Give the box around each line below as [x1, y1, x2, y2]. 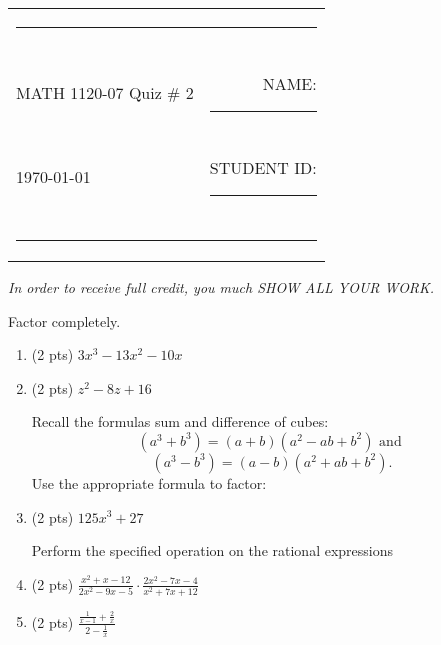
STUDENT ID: [209, 156, 317, 179]
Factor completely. [8, 310, 121, 331]
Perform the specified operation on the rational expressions [31, 540, 394, 561]
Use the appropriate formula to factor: [31, 472, 267, 493]
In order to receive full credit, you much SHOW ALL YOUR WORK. [8, 277, 435, 297]
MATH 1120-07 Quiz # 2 [16, 80, 194, 104]
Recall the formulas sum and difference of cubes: [31, 411, 329, 432]
